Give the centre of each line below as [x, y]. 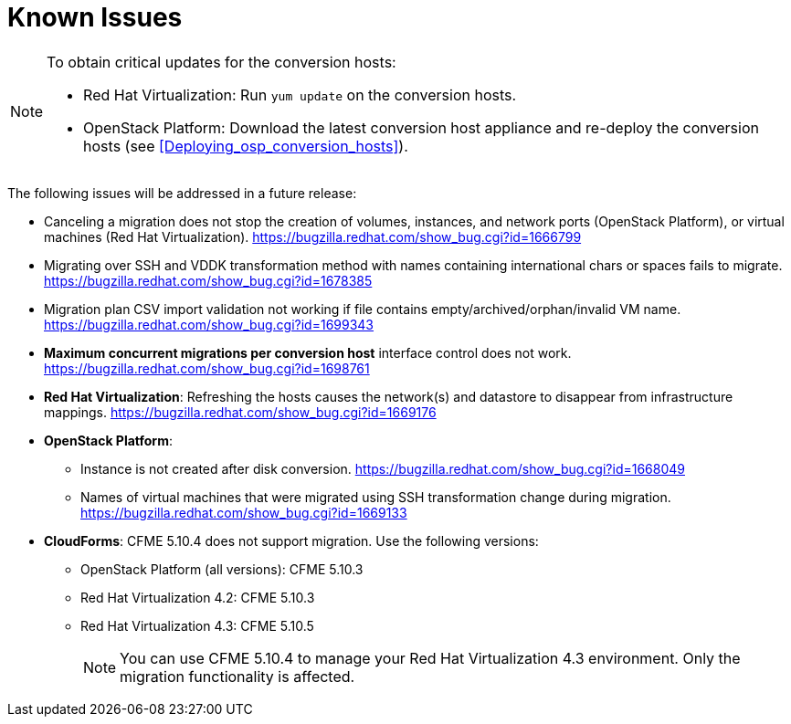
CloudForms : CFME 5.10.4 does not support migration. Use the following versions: [291, 540]
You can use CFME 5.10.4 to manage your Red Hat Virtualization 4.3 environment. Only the [430, 658]
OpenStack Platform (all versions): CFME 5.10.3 [222, 569]
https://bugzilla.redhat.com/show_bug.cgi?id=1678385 [208, 280]
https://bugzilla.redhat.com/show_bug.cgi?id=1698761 [207, 368]
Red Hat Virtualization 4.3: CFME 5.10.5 [197, 625]
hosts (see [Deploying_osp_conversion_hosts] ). [246, 146]
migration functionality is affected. [237, 676]
